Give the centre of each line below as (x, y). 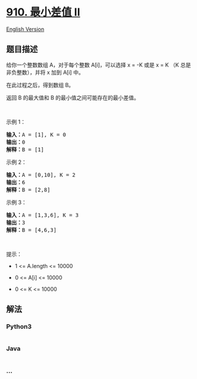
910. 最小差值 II (43, 12)
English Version (25, 29)
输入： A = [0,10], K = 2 (41, 175)
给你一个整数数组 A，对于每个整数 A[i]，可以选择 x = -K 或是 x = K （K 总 (96, 65)
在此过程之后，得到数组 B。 (40, 85)
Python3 (19, 327)
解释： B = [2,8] (28, 189)
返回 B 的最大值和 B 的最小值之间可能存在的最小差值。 (73, 97)
